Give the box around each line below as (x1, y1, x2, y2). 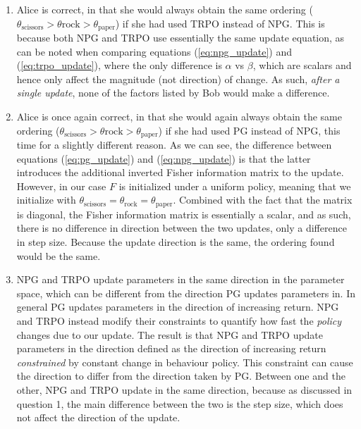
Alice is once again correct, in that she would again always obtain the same (16, 109, 342, 124)
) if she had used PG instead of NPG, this (158, 123, 341, 137)
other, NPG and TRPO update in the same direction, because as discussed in (16, 383, 353, 397)
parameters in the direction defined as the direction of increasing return (16, 341, 326, 356)
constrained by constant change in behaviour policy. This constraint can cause (16, 354, 353, 369)
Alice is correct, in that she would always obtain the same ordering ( (16, 2, 313, 16)
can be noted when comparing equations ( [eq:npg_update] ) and (16, 44, 293, 58)
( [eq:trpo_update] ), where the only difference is (16, 58, 222, 73)
